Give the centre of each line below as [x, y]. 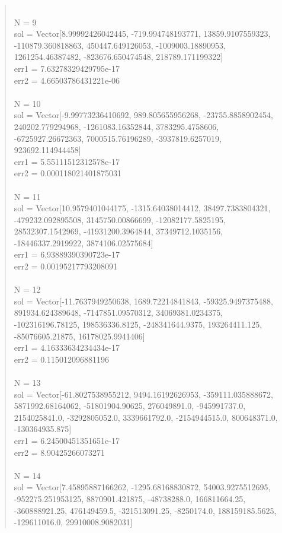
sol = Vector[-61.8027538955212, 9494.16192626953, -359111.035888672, [144, 394]
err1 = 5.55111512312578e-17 [67, 161]
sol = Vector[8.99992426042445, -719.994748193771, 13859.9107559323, [142, 34]
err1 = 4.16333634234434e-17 [67, 348]
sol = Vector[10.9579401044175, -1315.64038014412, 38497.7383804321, [142, 208]
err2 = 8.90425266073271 [60, 452]
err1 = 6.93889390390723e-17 [67, 254]
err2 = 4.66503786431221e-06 [67, 80]
